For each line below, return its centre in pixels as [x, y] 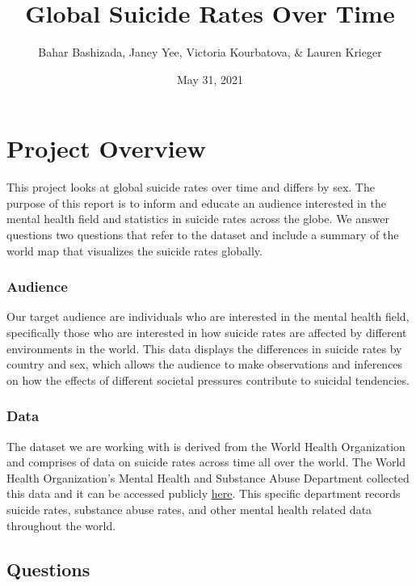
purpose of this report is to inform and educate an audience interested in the [196, 202]
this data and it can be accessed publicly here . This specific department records [204, 493]
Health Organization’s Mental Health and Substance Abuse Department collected [208, 477]
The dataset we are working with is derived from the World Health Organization [206, 446]
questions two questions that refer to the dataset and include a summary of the [203, 235]
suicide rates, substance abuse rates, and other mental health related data [189, 509]
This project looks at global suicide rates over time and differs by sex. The [191, 187]
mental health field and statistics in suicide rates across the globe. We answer [198, 219]
